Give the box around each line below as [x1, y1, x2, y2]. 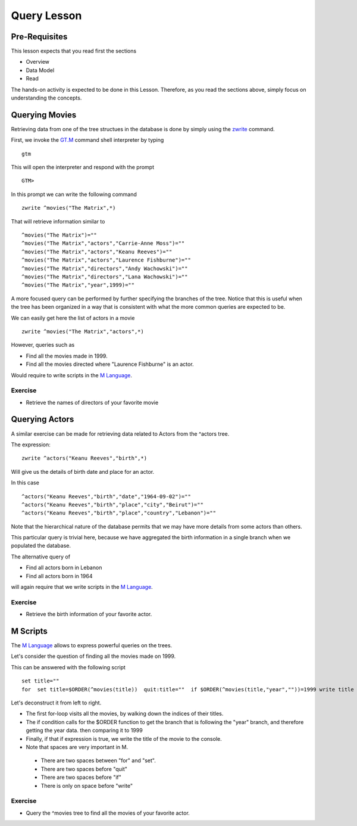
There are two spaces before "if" [40, 774, 122, 781]
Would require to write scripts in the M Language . [11, 371, 133, 378]
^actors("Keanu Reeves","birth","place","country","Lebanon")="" [21, 510, 217, 517]
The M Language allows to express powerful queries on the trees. [11, 642, 173, 649]
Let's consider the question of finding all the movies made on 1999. [11, 653, 176, 660]
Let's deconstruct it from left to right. [11, 699, 102, 706]
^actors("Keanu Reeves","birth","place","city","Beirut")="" [21, 501, 203, 508]
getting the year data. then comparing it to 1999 [26, 727, 143, 734]
